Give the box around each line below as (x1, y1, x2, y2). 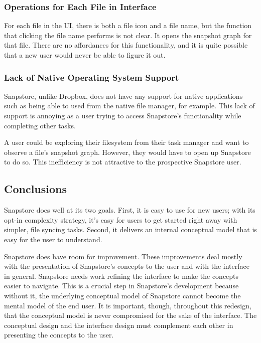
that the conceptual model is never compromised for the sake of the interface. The (4, 310, 257, 320)
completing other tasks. (4, 120, 76, 130)
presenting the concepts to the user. (4, 329, 114, 340)
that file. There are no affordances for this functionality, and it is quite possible (4, 40, 248, 50)
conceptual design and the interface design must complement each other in (4, 319, 233, 330)
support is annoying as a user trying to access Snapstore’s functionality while (4, 110, 241, 120)
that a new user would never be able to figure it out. (4, 50, 166, 60)
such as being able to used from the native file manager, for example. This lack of (4, 100, 255, 111)
